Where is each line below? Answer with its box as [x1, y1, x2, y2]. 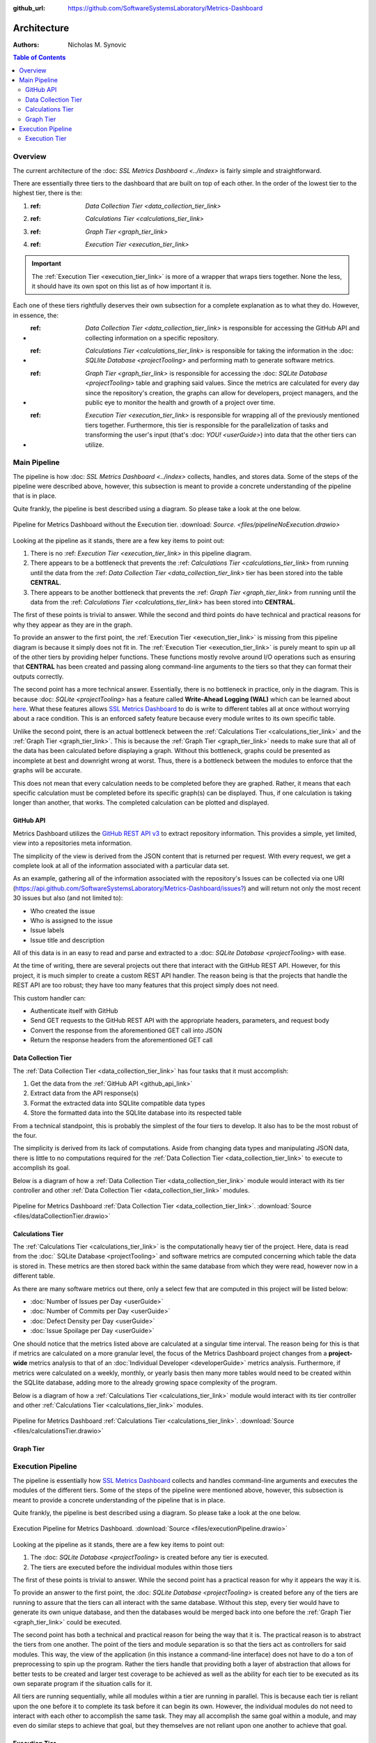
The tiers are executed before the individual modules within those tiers [30, 1562, 233, 1571]
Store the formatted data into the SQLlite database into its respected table [30, 1109, 242, 1117]
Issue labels [30, 926, 65, 934]
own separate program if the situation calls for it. [13, 1679, 152, 1687]
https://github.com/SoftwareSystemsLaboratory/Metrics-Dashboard [68, 4, 263, 12]
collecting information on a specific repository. [85, 333, 219, 342]
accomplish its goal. [13, 1164, 71, 1172]
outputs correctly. [13, 672, 64, 680]
